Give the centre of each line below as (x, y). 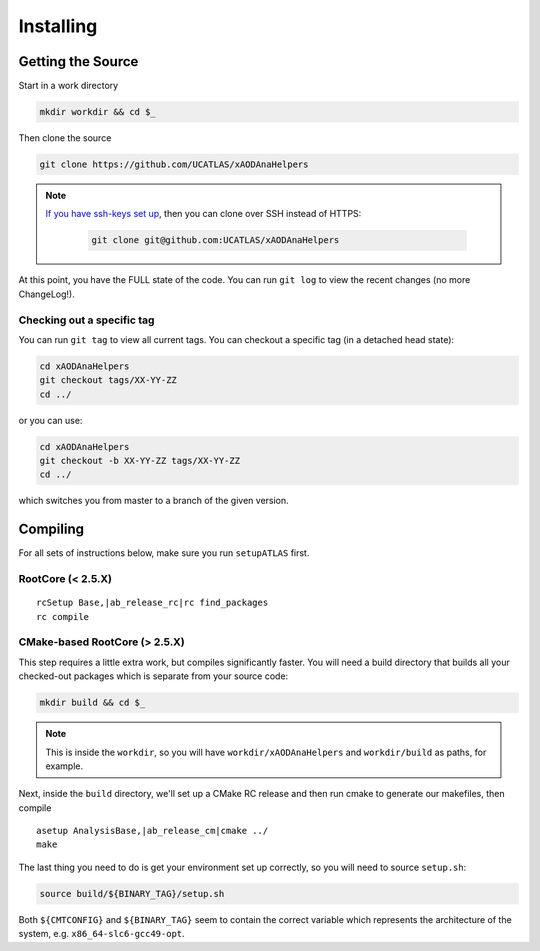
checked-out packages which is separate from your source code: (153, 676)
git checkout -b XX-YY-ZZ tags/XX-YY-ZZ (139, 461)
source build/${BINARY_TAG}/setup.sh (132, 893)
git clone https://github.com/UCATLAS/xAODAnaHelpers (174, 164)
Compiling (51, 529)
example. (64, 766)
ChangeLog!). (46, 294)
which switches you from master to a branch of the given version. (153, 501)
